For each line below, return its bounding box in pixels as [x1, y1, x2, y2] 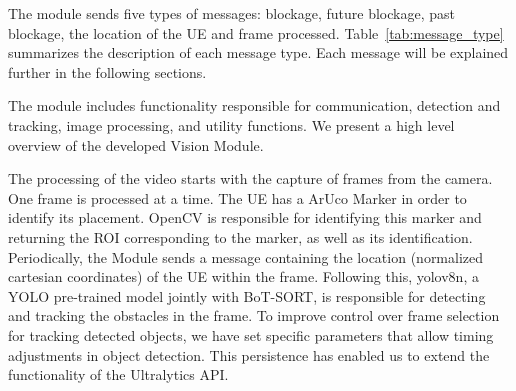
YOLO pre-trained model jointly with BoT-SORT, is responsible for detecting [8, 285, 486, 306]
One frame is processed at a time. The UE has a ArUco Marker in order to [8, 187, 467, 208]
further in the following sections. [8, 61, 207, 82]
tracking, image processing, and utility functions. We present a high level [8, 114, 455, 135]
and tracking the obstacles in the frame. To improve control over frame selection [8, 305, 500, 326]
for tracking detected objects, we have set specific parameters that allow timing [8, 324, 494, 345]
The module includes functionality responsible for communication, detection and [8, 95, 501, 116]
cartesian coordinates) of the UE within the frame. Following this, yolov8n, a [8, 266, 479, 287]
